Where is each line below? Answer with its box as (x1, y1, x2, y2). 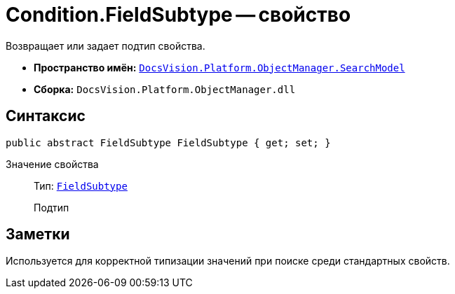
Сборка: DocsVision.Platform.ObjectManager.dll (34, 83, 296, 95)
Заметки (6, 225, 70, 244)
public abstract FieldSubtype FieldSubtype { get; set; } (6, 136, 331, 148)
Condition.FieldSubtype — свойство (6, 3, 351, 27)
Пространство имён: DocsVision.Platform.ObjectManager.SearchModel (34, 61, 405, 73)
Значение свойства (6, 157, 99, 170)
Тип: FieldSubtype (34, 179, 128, 192)
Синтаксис (6, 107, 86, 125)
